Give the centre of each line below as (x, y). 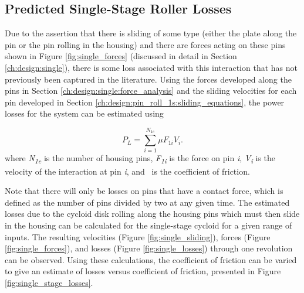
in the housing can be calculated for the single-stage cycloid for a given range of (148, 225)
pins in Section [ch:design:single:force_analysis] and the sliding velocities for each (151, 91)
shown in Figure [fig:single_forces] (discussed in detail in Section (121, 56)
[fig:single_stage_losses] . (49, 282)
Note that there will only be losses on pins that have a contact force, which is (144, 191)
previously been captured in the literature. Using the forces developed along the (148, 79)
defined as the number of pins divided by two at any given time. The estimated (147, 202)
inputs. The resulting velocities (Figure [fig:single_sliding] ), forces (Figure (138, 236)
